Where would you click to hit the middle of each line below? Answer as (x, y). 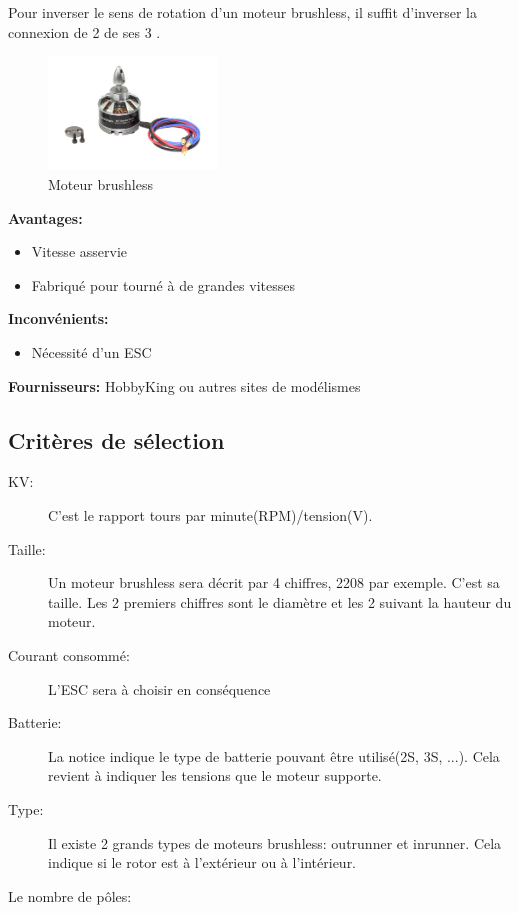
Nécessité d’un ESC (91, 352)
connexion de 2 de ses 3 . (84, 31)
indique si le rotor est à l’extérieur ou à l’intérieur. (202, 862)
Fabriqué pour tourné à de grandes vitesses (163, 284)
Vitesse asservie (79, 251)
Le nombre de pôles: (70, 895)
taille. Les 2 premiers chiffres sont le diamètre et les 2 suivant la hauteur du (280, 601)
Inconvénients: (58, 318)
